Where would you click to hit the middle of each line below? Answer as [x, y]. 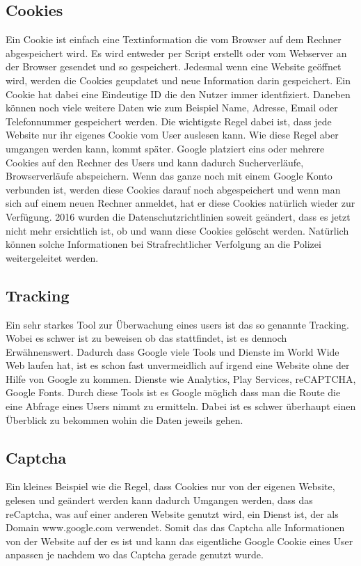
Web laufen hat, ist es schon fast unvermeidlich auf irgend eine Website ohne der [178, 365]
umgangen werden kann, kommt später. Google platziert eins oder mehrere [165, 148]
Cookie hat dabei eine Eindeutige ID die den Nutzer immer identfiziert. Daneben [178, 94]
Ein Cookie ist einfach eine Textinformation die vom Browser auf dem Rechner [174, 39]
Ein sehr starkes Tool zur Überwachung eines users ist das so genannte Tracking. [177, 324]
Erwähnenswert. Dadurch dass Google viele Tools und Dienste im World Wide [173, 351]
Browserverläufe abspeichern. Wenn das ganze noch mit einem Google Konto [169, 176]
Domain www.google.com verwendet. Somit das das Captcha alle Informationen [175, 527]
